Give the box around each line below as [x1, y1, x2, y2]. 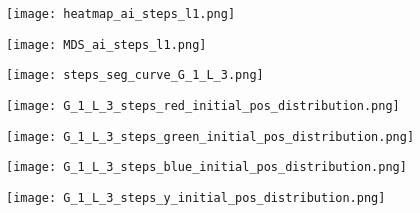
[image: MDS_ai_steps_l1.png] [6, 37, 207, 52]
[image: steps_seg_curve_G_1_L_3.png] [6, 68, 264, 83]
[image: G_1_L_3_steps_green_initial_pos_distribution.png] [6, 129, 415, 144]
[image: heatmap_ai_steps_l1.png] [6, 7, 236, 21]
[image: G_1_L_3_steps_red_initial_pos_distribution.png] [6, 98, 400, 113]
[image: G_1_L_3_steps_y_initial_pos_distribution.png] [6, 190, 386, 205]
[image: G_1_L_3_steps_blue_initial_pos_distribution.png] [6, 160, 407, 175]
